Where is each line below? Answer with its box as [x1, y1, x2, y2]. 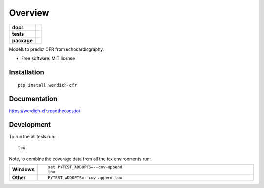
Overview [9, 7, 49, 18]
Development [9, 120, 51, 129]
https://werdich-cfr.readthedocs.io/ [9, 108, 81, 114]
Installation [9, 68, 44, 76]
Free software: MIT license [21, 55, 75, 61]
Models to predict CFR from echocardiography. [9, 47, 104, 52]
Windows [12, 166, 35, 173]
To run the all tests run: [9, 134, 56, 140]
